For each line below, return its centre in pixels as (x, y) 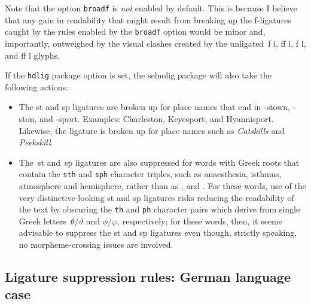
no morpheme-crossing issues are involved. (96, 244)
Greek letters (42, 221)
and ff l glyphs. (32, 55)
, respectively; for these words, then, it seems (200, 221)
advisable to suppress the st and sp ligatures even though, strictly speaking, (158, 232)
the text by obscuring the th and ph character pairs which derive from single (159, 209)
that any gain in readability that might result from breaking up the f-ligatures (148, 19)
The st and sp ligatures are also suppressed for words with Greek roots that (159, 162)
